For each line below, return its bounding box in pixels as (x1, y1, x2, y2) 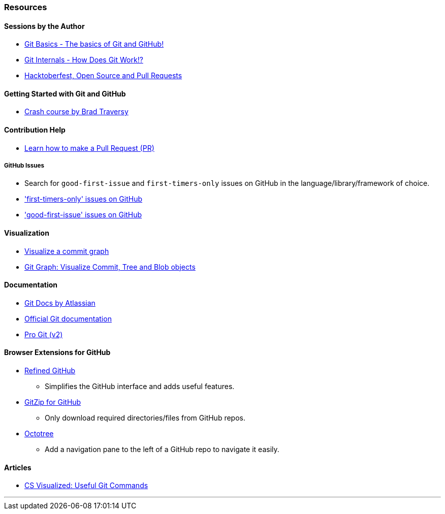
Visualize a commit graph (24, 246, 109, 255)
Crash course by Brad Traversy (24, 107, 129, 116)
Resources (4, 2, 47, 12)
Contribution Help (4, 125, 66, 135)
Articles (4, 463, 31, 472)
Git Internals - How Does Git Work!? (24, 55, 143, 65)
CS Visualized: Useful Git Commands (24, 481, 148, 490)
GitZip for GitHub (24, 398, 81, 407)
